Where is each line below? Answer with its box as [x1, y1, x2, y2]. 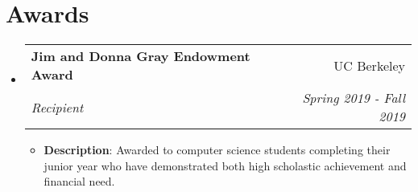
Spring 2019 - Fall [302, 88, 405, 108]
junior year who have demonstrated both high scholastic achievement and [43, 157, 407, 174]
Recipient [31, 97, 84, 116]
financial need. [43, 173, 115, 190]
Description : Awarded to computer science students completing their [43, 141, 391, 158]
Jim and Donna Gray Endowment [31, 47, 250, 66]
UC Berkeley [333, 55, 405, 75]
